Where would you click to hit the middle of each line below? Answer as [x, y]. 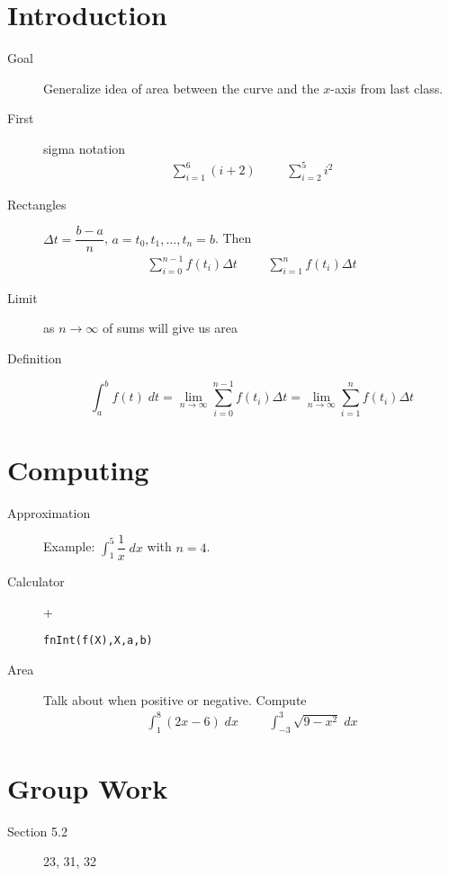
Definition [35, 358]
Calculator [36, 581]
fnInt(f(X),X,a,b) [98, 641]
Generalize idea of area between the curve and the [181, 88]
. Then [233, 238]
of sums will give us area [170, 328]
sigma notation [85, 148]
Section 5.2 [37, 831]
